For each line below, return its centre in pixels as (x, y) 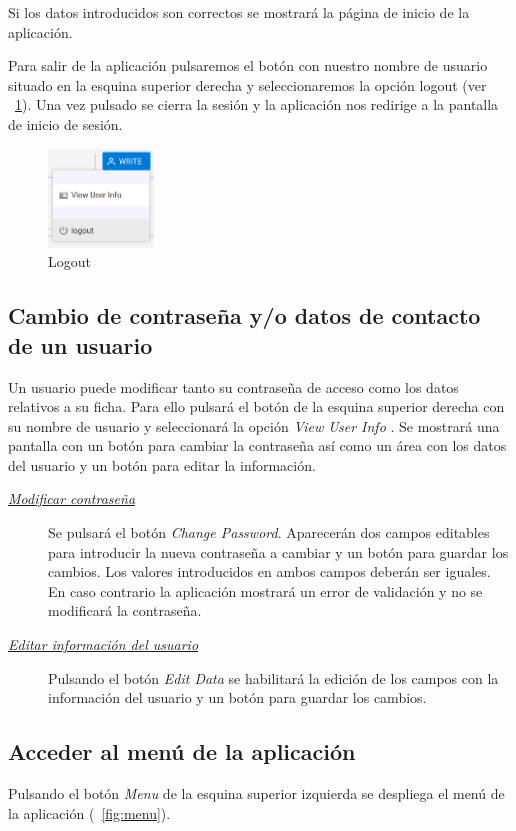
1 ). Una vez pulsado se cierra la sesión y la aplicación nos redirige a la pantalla (257, 104)
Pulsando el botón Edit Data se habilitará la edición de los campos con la (273, 677)
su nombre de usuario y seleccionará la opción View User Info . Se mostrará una (254, 425)
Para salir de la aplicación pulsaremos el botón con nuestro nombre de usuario (248, 65)
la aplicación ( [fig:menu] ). (89, 812)
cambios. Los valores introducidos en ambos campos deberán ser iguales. (269, 571)
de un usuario (80, 344)
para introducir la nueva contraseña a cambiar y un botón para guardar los (278, 551)
